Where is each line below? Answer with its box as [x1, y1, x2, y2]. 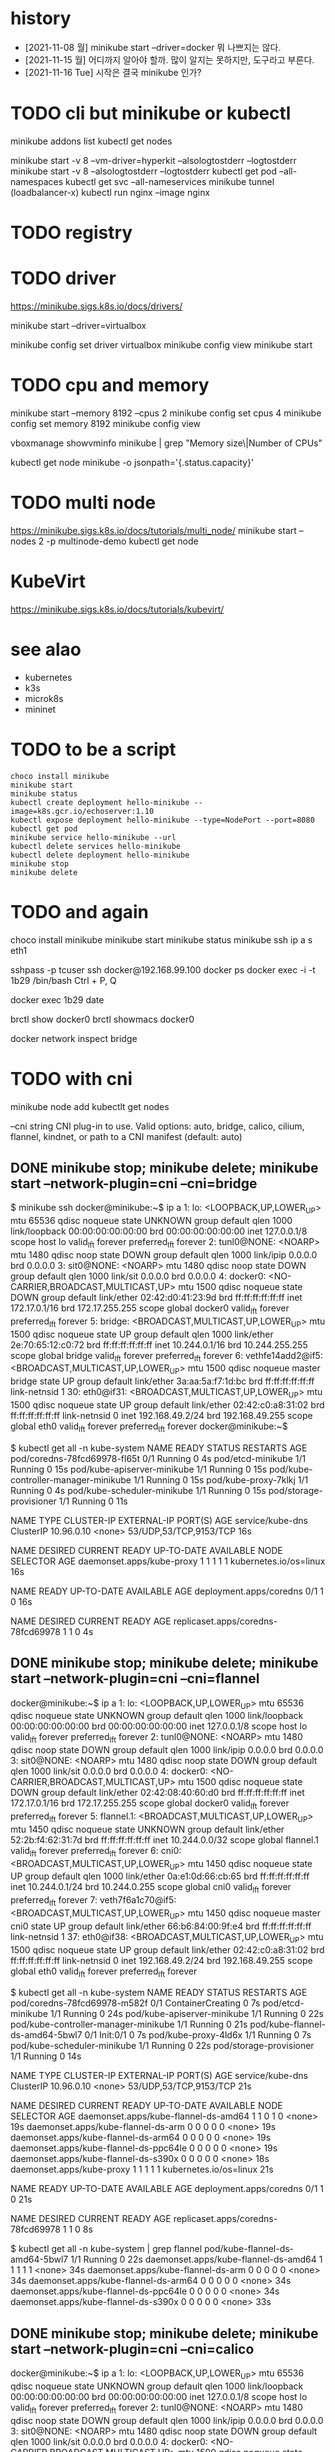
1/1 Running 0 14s [10, 2050, 82, 2062]
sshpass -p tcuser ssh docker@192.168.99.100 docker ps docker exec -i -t [10, 963, 316, 976]
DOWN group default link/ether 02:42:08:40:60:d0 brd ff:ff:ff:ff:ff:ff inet [10, 1787, 305, 1799]
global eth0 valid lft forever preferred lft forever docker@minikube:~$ [10, 1420, 288, 1434]
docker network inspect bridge [10, 1032, 138, 1044]
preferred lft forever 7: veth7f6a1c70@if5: [10, 1894, 177, 1908]
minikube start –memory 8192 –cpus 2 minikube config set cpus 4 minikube [10, 407, 322, 419]
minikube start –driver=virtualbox [10, 320, 147, 331]
